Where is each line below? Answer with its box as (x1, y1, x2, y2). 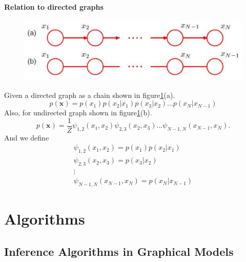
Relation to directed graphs (4, 1, 104, 12)
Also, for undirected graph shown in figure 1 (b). (4, 107, 152, 118)
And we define (4, 132, 49, 143)
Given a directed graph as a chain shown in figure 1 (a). (4, 89, 175, 100)
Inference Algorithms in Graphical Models (4, 243, 234, 259)
